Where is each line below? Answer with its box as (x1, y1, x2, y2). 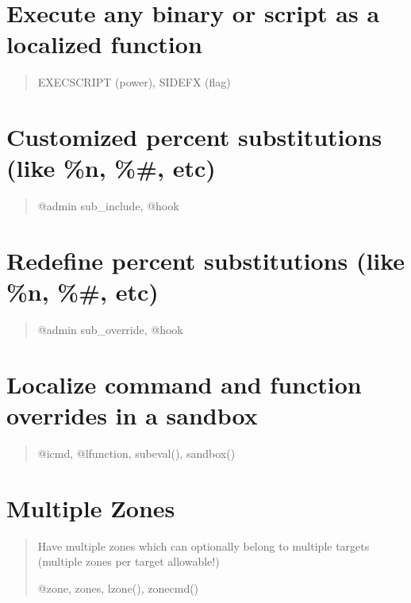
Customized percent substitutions (6, 121, 382, 153)
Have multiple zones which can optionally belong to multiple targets (37, 537, 370, 554)
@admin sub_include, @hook (37, 198, 179, 214)
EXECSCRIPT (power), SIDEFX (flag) (37, 74, 231, 90)
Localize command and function (6, 367, 362, 400)
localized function (6, 28, 202, 60)
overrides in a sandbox (6, 399, 258, 432)
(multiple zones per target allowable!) (37, 553, 220, 570)
